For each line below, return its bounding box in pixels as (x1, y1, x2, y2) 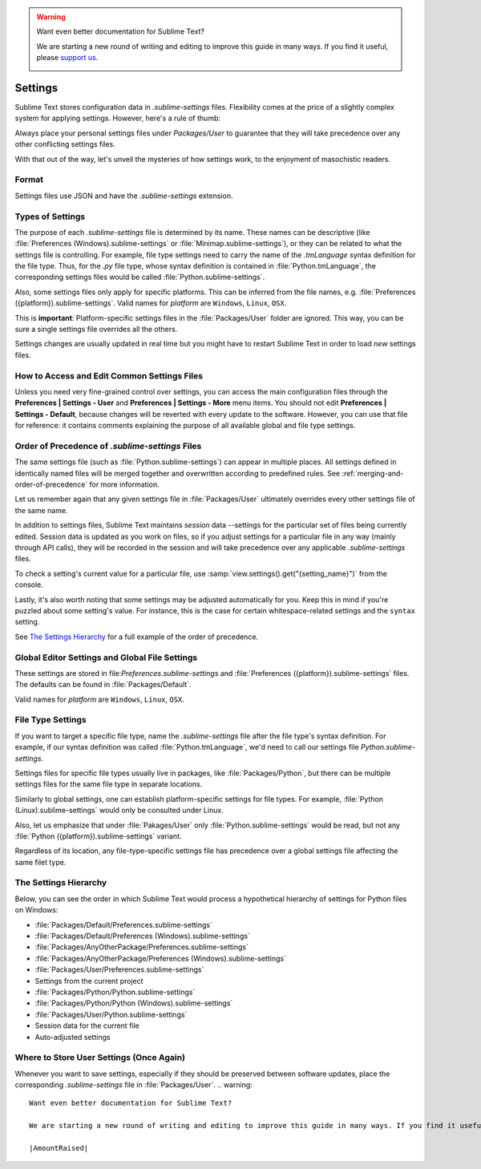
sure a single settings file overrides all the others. (14, 325, 178, 334)
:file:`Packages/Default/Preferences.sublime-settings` (34, 920, 212, 929)
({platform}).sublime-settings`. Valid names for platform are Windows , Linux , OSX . (14, 298, 287, 308)
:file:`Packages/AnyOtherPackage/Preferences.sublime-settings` (34, 942, 249, 952)
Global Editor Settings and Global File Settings (14, 652, 198, 663)
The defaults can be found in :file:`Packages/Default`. (14, 680, 192, 690)
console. (14, 580, 44, 589)
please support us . (36, 53, 99, 63)
